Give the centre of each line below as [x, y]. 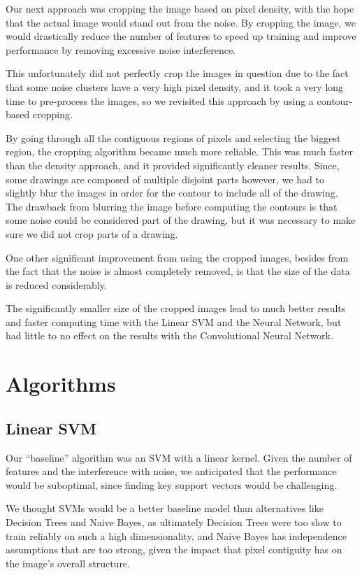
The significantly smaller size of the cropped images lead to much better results [176, 308]
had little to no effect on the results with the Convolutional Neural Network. [169, 335]
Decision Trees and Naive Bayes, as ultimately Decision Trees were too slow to [174, 522]
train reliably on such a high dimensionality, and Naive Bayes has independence [176, 535]
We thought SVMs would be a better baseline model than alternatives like [165, 508]
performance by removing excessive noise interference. [121, 49]
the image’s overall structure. [68, 563]
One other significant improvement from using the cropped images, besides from [177, 257]
